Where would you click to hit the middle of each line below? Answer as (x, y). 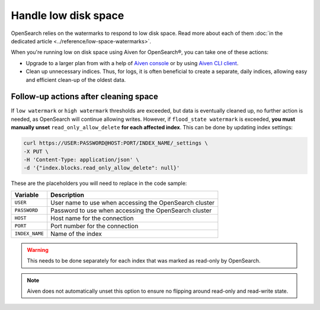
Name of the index (76, 234)
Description (67, 194)
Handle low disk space (68, 15)
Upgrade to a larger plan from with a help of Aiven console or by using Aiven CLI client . (132, 63)
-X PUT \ (36, 151)
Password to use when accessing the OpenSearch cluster (131, 210)
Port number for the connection (95, 226)
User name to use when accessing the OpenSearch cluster (133, 203)
